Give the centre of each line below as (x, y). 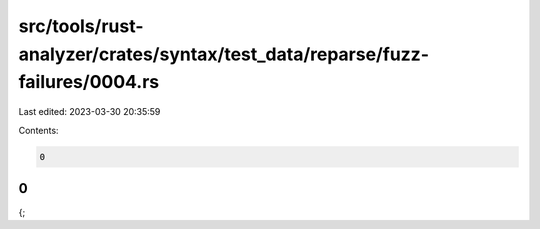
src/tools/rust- (81, 26)
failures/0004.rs (89, 82)
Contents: (38, 130)
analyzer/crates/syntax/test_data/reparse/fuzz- (224, 54)
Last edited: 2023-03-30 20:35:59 (89, 112)
